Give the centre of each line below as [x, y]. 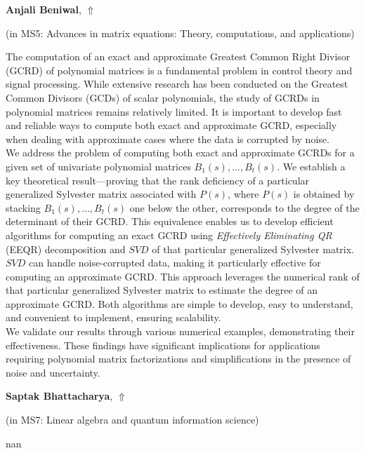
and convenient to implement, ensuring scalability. [113, 317]
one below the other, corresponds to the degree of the [244, 207]
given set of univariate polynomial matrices [98, 166]
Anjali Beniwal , [44, 9]
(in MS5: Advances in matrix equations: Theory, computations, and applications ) [180, 33]
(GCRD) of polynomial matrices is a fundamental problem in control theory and [179, 70]
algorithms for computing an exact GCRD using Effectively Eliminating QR [169, 235]
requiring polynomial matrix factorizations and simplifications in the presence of [178, 359]
